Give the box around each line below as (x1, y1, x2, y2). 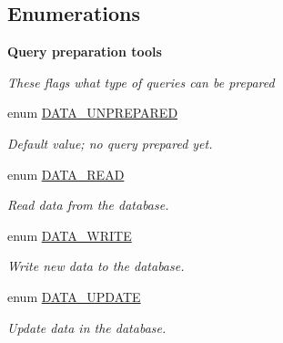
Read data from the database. (7, 195, 169, 214)
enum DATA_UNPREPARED (7, 103, 178, 122)
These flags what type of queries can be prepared (7, 72, 275, 91)
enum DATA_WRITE (7, 225, 132, 244)
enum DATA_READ (7, 164, 125, 183)
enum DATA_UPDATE (7, 286, 141, 306)
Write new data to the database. (7, 256, 185, 275)
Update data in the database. (7, 317, 167, 337)
